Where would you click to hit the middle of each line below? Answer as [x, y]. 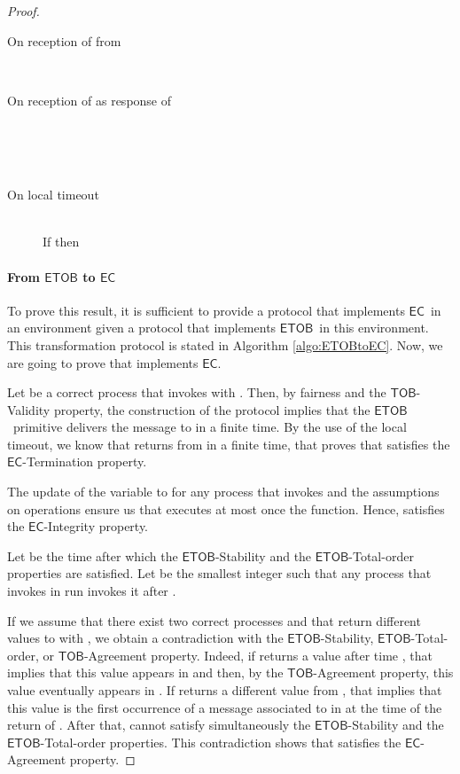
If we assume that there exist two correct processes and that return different [214, 620]
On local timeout [53, 195]
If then [61, 242]
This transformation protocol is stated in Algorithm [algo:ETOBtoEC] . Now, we [225, 344]
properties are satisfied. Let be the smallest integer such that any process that [219, 573]
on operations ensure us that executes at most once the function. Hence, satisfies [226, 508]
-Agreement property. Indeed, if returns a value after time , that [258, 655]
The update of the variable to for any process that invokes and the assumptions [223, 492]
